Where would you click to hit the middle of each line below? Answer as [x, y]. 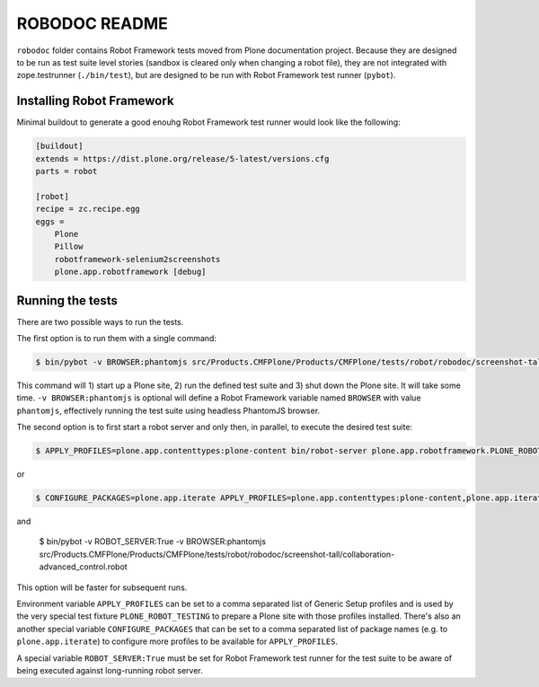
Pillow [69, 247]
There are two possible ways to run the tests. [100, 321]
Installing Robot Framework [95, 101]
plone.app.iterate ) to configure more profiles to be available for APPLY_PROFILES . [177, 641]
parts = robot [66, 171]
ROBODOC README [92, 23]
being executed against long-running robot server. [110, 670]
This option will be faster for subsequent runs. [102, 587]
